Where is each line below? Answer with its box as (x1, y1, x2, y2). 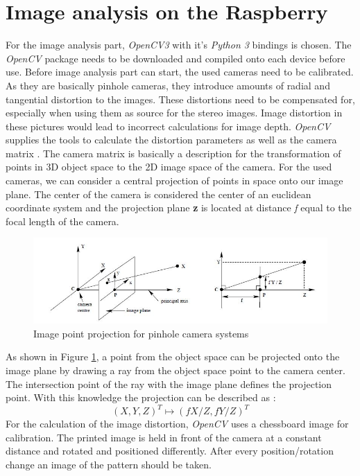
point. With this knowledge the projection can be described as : (6, 390, 276, 405)
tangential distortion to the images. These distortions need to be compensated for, (6, 91, 355, 106)
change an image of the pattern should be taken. (6, 457, 212, 472)
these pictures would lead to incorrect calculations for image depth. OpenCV (6, 118, 331, 133)
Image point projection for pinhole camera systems (33, 326, 249, 340)
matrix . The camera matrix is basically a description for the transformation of (6, 146, 341, 160)
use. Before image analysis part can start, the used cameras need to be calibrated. (6, 64, 354, 79)
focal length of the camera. (6, 213, 119, 228)
